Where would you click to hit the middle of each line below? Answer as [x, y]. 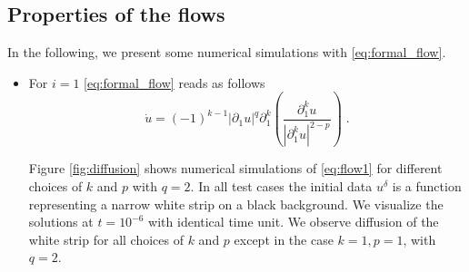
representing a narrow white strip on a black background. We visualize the [236, 204]
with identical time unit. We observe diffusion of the [294, 222]
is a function [427, 185]
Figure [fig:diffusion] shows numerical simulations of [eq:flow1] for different [235, 168]
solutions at [61, 222]
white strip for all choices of [106, 239]
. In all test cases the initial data [281, 185]
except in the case [284, 239]
